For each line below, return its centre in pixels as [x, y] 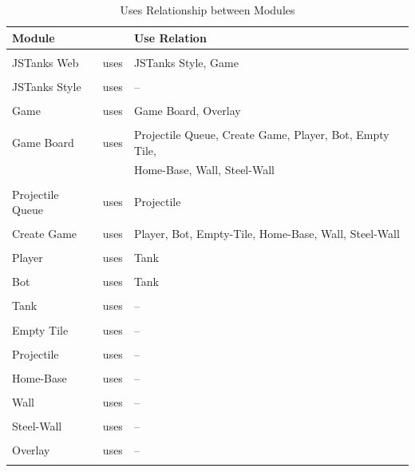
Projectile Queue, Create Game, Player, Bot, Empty [261, 134]
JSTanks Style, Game [186, 62]
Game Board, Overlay [187, 110]
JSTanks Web [45, 62]
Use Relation [170, 37]
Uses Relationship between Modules [207, 10]
